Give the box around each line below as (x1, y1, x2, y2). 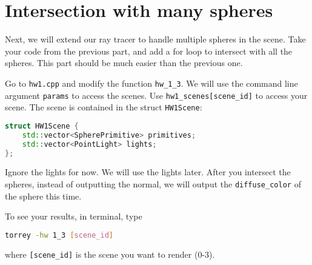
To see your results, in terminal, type (5, 210, 142, 223)
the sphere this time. (5, 189, 82, 202)
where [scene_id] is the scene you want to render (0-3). (5, 247, 215, 260)
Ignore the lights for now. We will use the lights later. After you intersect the (5, 166, 291, 178)
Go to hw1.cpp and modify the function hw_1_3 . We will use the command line (5, 76, 298, 89)
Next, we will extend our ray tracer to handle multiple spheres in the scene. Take (5, 33, 306, 45)
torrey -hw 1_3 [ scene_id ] (5, 230, 114, 240)
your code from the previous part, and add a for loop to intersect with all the (5, 44, 293, 57)
